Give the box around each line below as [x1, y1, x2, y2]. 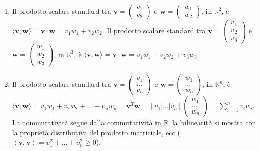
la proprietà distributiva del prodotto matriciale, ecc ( [12, 127, 180, 137]
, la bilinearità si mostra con [168, 117, 256, 128]
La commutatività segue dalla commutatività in [12, 117, 161, 128]
